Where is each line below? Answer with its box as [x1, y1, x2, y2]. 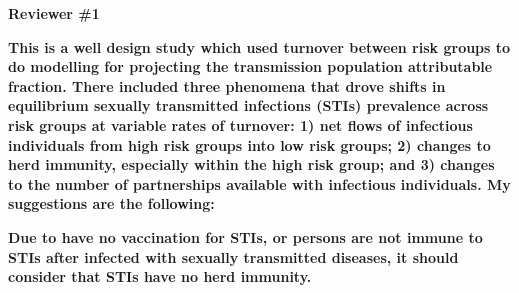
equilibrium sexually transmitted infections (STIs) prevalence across [8, 95, 489, 116]
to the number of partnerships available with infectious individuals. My [8, 173, 511, 194]
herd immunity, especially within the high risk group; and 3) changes [8, 154, 495, 175]
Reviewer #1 [8, 3, 100, 23]
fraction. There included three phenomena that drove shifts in [8, 75, 446, 96]
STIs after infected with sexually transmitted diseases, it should [8, 246, 459, 267]
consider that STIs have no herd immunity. [8, 266, 312, 287]
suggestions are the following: [8, 193, 215, 214]
